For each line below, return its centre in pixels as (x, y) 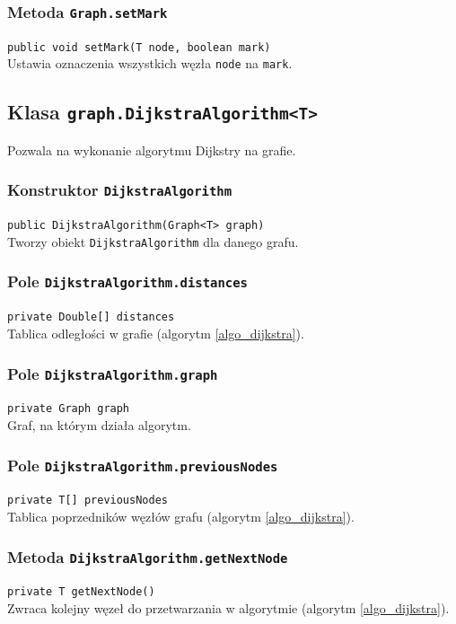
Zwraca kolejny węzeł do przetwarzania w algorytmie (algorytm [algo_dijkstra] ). (228, 608)
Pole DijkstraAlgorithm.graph (113, 373)
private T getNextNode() (81, 592)
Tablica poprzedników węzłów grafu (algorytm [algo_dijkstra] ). (181, 517)
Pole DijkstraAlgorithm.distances (127, 281)
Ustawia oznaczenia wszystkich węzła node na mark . (150, 63)
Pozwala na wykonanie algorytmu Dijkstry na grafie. (152, 149)
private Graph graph (69, 409)
